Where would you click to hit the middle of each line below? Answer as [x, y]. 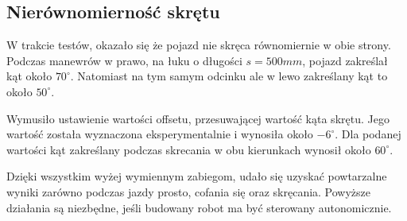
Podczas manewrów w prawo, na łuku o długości [124, 60]
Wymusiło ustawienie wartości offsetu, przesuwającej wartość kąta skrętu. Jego [198, 118]
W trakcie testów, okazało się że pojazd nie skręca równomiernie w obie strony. [199, 45]
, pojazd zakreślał [345, 60]
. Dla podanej [368, 134]
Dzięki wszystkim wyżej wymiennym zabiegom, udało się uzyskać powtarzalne [197, 176]
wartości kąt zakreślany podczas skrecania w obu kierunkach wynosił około [189, 149]
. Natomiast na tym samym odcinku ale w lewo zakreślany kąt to [229, 76]
